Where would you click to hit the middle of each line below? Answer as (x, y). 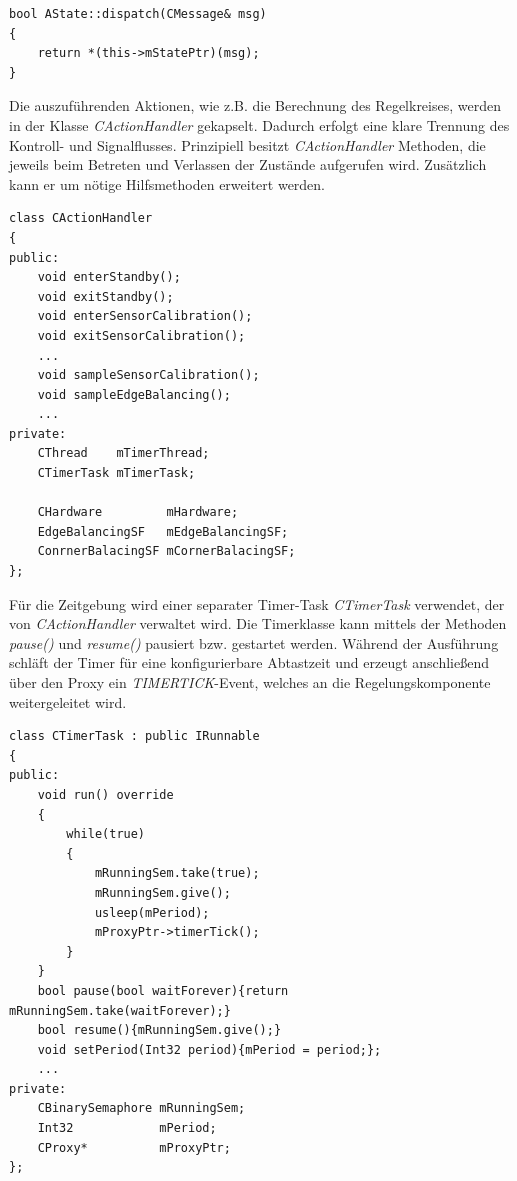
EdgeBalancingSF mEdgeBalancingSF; (163, 531)
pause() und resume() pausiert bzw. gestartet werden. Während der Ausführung (254, 642)
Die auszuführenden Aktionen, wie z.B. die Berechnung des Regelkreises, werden (255, 105)
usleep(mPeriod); (152, 912)
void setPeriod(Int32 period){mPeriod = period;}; (209, 1049)
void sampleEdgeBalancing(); (134, 394)
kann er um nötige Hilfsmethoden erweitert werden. (167, 183)
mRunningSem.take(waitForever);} (120, 1010)
